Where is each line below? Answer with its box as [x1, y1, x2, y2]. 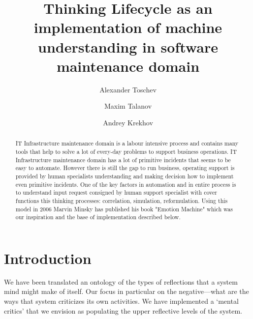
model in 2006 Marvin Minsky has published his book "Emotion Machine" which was [15, 204, 233, 213]
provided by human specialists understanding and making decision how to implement [15, 172, 234, 180]
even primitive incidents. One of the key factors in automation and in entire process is [15, 180, 236, 188]
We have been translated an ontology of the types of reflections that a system [4, 276, 238, 287]
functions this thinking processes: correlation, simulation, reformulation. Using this [15, 196, 228, 204]
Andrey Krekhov [103, 117, 153, 127]
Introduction [4, 248, 92, 268]
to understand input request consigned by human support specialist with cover [15, 188, 217, 197]
